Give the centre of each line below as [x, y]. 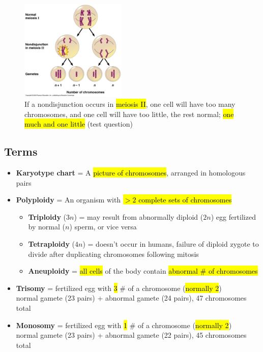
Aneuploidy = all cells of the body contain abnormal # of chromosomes [143, 271]
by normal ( [47, 227]
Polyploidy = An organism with [68, 200]
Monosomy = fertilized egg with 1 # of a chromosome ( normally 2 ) [124, 325]
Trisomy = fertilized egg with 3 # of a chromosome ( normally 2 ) [119, 288]
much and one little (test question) [79, 124]
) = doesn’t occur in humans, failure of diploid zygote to [171, 243]
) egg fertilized [233, 216]
